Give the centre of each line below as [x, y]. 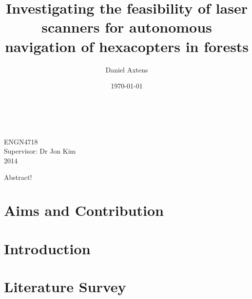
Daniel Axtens [127, 69]
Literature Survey [65, 287]
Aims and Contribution [84, 210]
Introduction [47, 248]
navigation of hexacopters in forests [127, 46]
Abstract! [18, 177]
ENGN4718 [21, 141]
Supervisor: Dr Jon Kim [40, 151]
